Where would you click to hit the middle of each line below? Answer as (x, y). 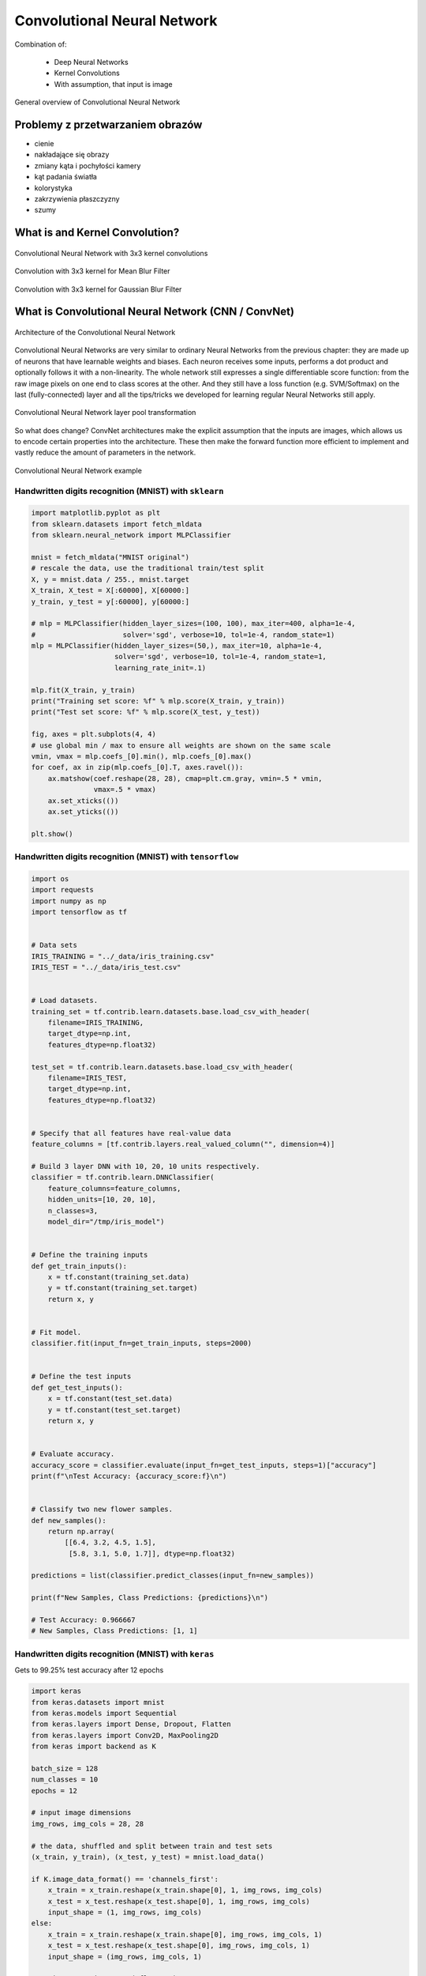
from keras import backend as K (94, 1746)
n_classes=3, (73, 1210)
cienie (44, 144)
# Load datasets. (65, 1001)
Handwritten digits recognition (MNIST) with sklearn (119, 491)
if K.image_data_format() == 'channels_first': (125, 1879)
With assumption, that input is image (113, 84)
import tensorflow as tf (79, 912)
